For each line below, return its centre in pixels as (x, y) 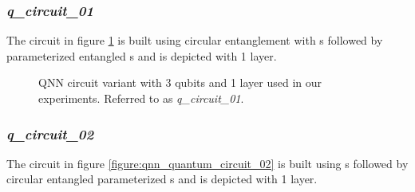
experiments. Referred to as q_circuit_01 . (141, 98)
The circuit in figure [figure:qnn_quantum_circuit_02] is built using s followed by (207, 163)
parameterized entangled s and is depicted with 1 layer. (142, 55)
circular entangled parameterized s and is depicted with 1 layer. (162, 179)
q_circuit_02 (50, 133)
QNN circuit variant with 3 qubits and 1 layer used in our (180, 82)
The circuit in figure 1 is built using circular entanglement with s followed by (195, 40)
